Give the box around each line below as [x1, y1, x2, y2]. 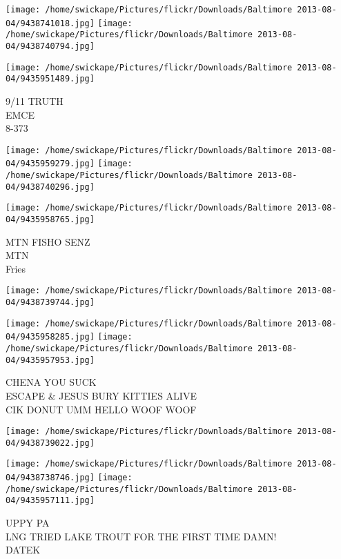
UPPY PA [6, 516, 50, 530]
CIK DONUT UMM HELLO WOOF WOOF [6, 402, 197, 416]
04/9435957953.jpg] [6, 355, 95, 365]
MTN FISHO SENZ [6, 234, 90, 248]
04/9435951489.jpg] [6, 74, 95, 84]
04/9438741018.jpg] [6, 18, 95, 28]
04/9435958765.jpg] [6, 215, 95, 224]
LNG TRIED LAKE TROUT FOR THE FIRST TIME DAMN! [6, 529, 277, 543]
